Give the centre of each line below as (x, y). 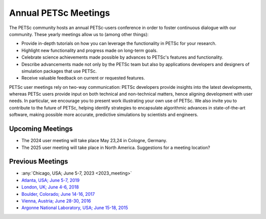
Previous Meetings (39, 162)
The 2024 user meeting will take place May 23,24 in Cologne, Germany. (94, 141)
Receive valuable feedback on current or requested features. (83, 78)
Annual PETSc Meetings (60, 13)
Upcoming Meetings (41, 129)
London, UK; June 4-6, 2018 (50, 187)
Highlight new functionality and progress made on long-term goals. (89, 50)
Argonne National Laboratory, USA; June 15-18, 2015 (75, 208)
